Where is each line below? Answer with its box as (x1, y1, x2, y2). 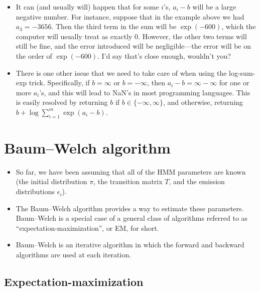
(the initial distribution (16, 176, 87, 187)
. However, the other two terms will (138, 31, 247, 41)
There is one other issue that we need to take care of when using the (16, 67, 227, 78)
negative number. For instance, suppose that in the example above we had (16, 11, 244, 22)
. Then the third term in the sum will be (51, 21, 177, 32)
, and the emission (169, 176, 225, 187)
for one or (219, 77, 249, 88)
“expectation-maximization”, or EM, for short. (16, 222, 159, 233)
